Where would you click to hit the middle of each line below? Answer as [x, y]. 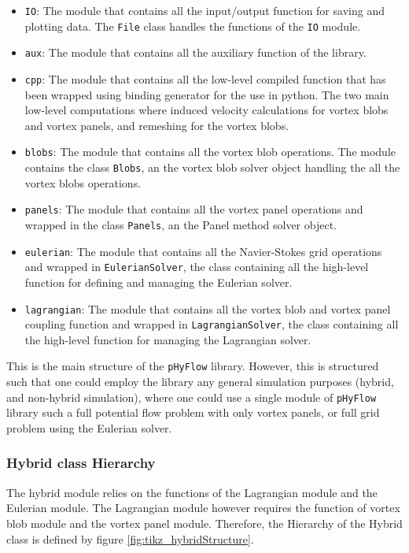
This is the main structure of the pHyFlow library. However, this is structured [193, 366]
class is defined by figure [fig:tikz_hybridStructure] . [130, 538]
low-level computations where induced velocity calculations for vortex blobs [206, 110]
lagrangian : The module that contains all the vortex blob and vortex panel [208, 308]
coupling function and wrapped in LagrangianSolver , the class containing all [212, 324]
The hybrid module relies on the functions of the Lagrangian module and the [192, 492]
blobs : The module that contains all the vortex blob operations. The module [210, 152]
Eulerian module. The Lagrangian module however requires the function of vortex [203, 508]
